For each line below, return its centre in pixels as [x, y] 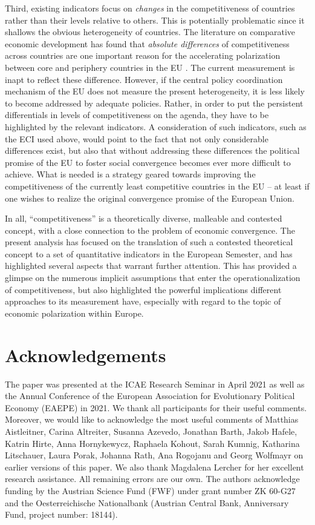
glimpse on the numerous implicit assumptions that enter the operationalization [153, 278]
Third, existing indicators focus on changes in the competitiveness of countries [150, 8]
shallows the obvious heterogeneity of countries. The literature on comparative [150, 32]
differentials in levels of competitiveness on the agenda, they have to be [137, 115]
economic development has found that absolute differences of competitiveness [147, 43]
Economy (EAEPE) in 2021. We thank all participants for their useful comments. [156, 407]
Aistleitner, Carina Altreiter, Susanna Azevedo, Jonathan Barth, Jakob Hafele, [151, 431]
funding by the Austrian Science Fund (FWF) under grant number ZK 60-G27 [150, 490]
